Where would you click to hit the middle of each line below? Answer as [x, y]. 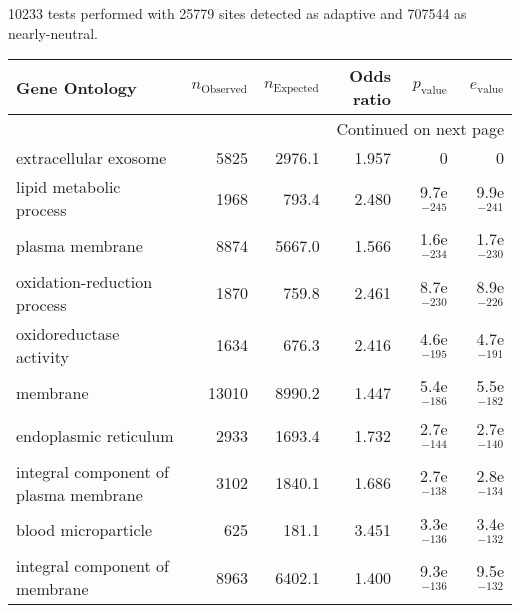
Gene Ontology [76, 87]
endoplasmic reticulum [95, 435]
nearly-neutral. [53, 32]
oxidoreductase [68, 333]
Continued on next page [420, 129]
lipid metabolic [68, 187]
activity [42, 356]
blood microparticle [84, 530]
